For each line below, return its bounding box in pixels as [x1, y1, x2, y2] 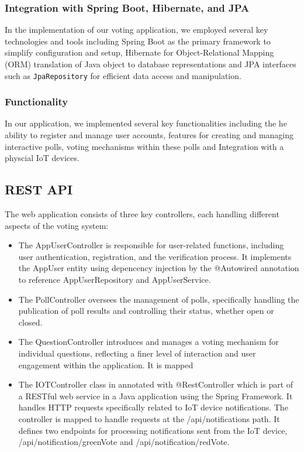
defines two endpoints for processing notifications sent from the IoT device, [18, 424, 288, 436]
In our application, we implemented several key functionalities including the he [5, 117, 287, 129]
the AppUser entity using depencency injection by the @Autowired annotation [18, 262, 299, 274]
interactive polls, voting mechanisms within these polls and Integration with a [5, 140, 284, 152]
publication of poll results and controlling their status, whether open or [18, 304, 274, 317]
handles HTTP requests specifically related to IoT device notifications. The [18, 401, 288, 413]
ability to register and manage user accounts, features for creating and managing [5, 129, 294, 141]
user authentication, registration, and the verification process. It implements [18, 250, 292, 262]
